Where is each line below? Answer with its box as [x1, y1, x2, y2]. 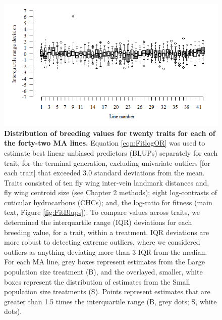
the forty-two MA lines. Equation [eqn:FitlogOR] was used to [4, 138, 205, 148]
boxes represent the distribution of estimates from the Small [4, 276, 190, 287]
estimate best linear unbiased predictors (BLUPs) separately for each [4, 147, 218, 158]
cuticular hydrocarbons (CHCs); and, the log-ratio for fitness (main [4, 197, 212, 207]
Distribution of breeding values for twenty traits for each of [4, 127, 215, 138]
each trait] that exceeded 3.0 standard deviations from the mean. [4, 167, 205, 178]
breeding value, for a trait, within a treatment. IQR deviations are [4, 226, 209, 237]
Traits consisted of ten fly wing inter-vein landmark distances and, [4, 177, 209, 188]
